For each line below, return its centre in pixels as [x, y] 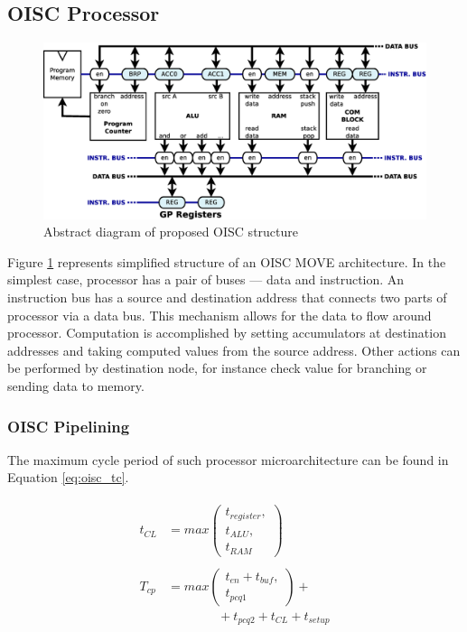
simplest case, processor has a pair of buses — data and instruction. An [206, 279]
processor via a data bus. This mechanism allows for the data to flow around [219, 315]
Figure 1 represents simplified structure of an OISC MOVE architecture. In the [227, 261]
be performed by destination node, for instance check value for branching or [217, 368]
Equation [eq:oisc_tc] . [68, 477]
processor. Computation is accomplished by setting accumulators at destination [227, 333]
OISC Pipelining [69, 426]
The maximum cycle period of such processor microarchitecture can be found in [228, 459]
